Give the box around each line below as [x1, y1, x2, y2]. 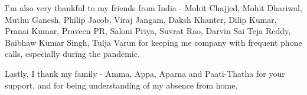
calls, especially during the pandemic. [5, 48, 140, 60]
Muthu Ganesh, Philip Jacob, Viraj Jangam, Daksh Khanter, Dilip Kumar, [5, 13, 277, 25]
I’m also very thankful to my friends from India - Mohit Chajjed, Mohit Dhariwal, [5, 2, 302, 13]
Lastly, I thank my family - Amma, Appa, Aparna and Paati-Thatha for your [5, 67, 285, 79]
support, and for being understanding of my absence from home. [5, 79, 238, 91]
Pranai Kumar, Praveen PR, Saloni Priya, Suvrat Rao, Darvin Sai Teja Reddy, [5, 25, 291, 37]
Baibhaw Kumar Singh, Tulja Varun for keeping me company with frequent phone [5, 36, 302, 48]
